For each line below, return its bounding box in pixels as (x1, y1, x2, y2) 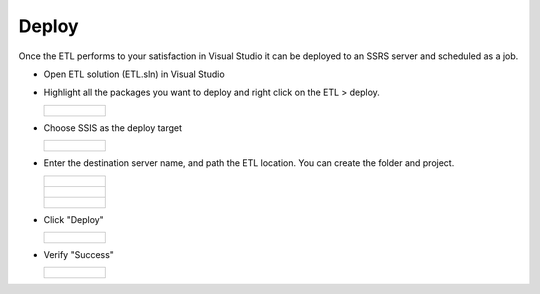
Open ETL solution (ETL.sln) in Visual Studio (43, 68, 225, 80)
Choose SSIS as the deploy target (43, 121, 183, 134)
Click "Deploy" (43, 213, 104, 225)
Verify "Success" (43, 248, 115, 260)
